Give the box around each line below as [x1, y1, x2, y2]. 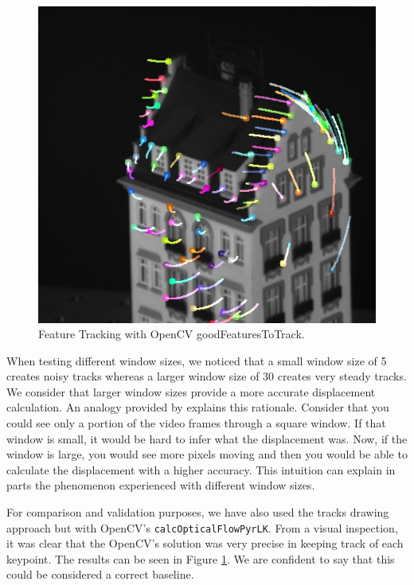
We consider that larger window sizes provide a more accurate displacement [6, 383, 376, 400]
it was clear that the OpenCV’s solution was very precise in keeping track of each [6, 535, 404, 552]
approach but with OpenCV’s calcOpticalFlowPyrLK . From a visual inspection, [6, 519, 398, 536]
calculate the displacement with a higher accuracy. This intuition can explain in [6, 461, 396, 478]
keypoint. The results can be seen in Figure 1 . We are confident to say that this [6, 550, 395, 567]
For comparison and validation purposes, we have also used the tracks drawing [6, 504, 389, 521]
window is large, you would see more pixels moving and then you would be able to [6, 446, 408, 462]
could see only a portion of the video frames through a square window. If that [6, 415, 386, 431]
